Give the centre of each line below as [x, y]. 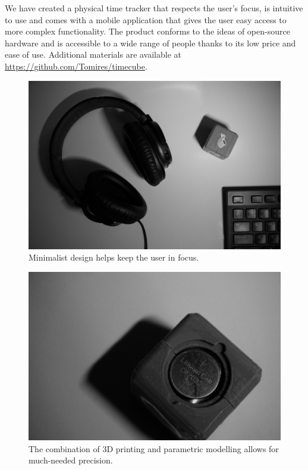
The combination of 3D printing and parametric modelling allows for [154, 448]
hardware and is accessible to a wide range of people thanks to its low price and [150, 43]
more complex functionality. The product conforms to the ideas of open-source [147, 31]
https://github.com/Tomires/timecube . [76, 66]
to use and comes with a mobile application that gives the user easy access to [146, 19]
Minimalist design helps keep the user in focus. [114, 257]
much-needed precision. [71, 460]
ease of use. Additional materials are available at [93, 54]
